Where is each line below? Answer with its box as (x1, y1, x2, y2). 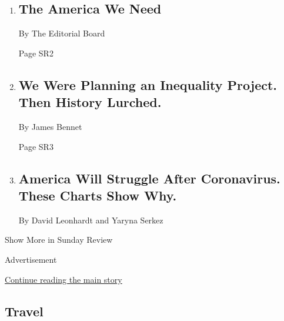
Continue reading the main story (5, 273, 122, 285)
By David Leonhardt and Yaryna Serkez (18, 213, 163, 226)
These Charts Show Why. (18, 186, 177, 204)
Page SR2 (18, 46, 54, 59)
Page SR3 (18, 140, 54, 152)
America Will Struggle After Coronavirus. (18, 169, 280, 187)
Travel (5, 302, 44, 320)
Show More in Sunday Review (5, 233, 113, 246)
